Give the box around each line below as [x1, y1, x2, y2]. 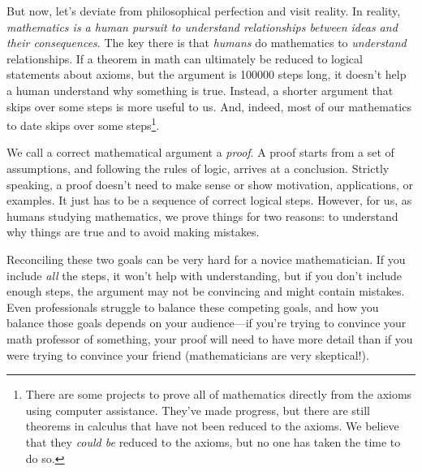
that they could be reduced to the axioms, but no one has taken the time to [25, 433, 401, 450]
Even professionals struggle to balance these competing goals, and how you [6, 298, 379, 315]
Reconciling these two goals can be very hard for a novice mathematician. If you [6, 250, 406, 267]
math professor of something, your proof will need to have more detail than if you [6, 330, 413, 347]
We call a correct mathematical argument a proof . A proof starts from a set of [6, 144, 394, 161]
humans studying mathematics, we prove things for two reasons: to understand [6, 207, 398, 224]
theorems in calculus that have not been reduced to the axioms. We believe [25, 417, 399, 434]
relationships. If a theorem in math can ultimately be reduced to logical [6, 50, 363, 67]
